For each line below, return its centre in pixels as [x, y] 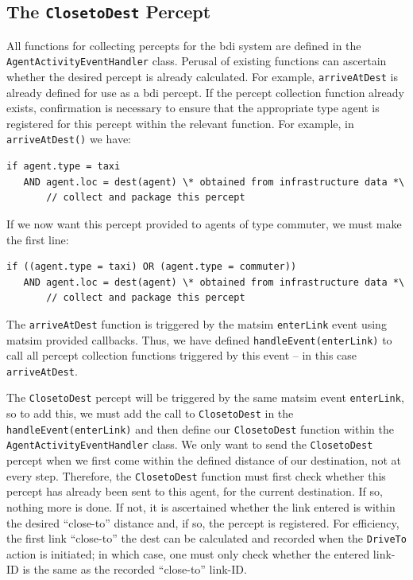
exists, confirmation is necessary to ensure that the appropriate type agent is [193, 108]
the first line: [38, 239]
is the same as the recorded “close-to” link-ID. [135, 569]
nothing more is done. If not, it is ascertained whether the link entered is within [201, 506]
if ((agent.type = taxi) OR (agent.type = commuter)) [152, 267]
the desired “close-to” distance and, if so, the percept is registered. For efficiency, [203, 522]
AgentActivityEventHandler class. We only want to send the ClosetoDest [190, 444]
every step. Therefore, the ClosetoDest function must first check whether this [196, 475]
